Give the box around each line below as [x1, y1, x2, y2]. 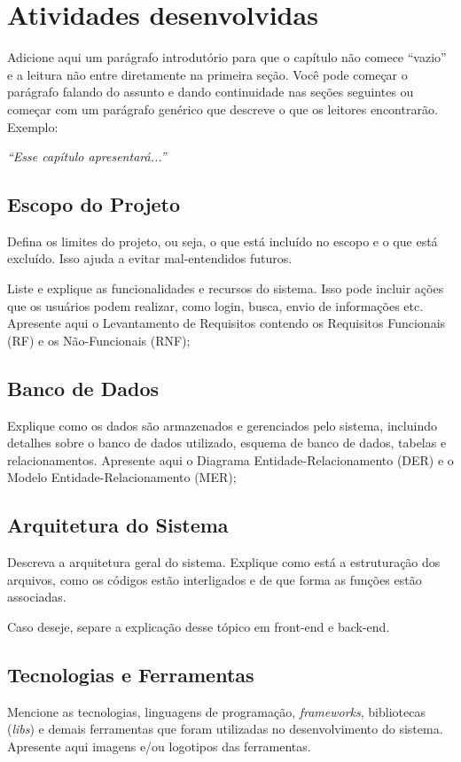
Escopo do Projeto [7, 190, 181, 218]
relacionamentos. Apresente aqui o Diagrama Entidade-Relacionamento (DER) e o [7, 450, 454, 469]
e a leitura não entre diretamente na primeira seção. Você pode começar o [7, 65, 408, 83]
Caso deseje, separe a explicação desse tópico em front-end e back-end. [7, 618, 390, 636]
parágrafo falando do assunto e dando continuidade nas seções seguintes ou [7, 82, 414, 101]
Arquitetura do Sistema [7, 511, 229, 539]
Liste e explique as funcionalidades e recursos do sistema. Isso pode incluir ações [7, 279, 444, 298]
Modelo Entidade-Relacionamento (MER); [7, 468, 237, 486]
